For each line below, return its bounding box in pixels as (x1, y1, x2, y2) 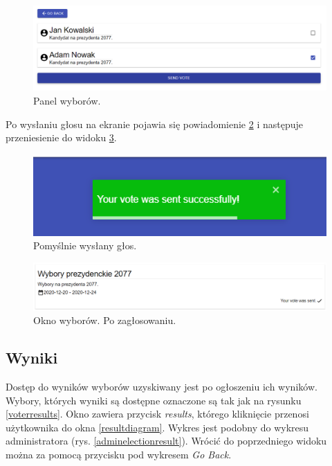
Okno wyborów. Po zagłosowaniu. (33, 313, 176, 328)
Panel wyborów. (33, 93, 101, 107)
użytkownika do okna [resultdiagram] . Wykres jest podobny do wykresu (6, 420, 309, 434)
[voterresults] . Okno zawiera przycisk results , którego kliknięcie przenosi (6, 406, 309, 421)
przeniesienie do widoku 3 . (6, 130, 117, 145)
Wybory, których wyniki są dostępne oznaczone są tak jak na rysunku (6, 393, 302, 407)
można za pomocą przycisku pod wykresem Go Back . (6, 447, 232, 461)
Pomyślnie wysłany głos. (33, 238, 137, 253)
